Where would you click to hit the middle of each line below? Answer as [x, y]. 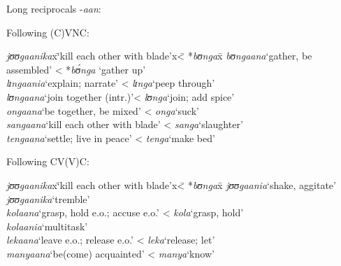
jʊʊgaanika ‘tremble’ [48, 198]
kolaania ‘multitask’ [47, 226]
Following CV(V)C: [48, 161]
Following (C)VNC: [48, 32]
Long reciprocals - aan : [54, 8]
